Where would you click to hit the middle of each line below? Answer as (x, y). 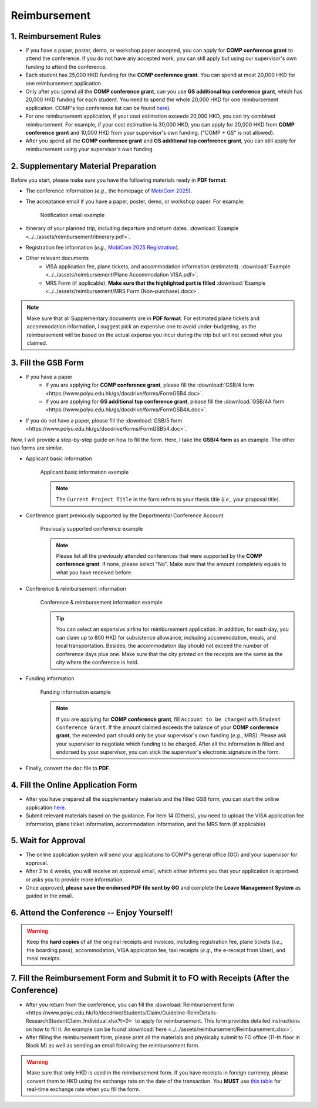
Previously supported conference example (92, 529)
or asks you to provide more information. (75, 879)
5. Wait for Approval (48, 841)
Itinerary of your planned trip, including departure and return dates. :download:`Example (132, 228)
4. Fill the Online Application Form (74, 785)
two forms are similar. (37, 448)
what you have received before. (95, 572)
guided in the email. (49, 896)
